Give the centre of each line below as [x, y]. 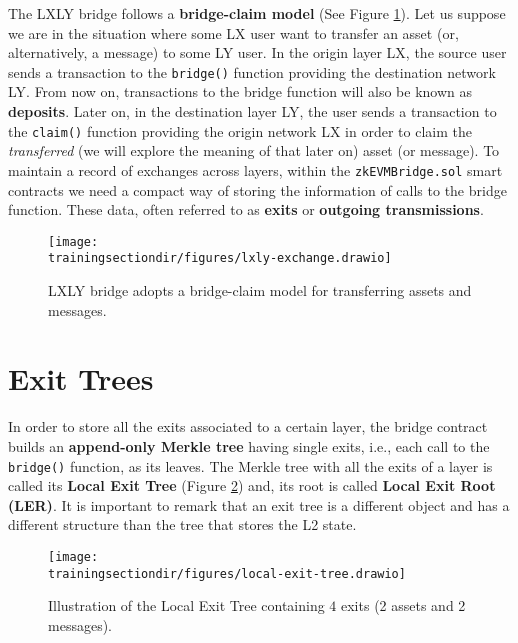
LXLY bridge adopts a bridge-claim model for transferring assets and [260, 290]
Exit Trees [81, 378]
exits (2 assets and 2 [403, 605]
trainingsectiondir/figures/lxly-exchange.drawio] [220, 258]
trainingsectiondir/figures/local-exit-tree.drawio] [227, 573]
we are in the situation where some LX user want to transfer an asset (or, [233, 32]
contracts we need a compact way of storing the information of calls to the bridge [257, 189]
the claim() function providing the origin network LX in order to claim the [240, 130]
